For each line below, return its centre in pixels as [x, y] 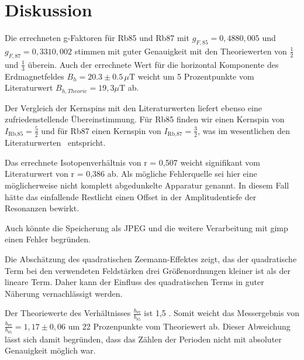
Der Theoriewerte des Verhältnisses [68, 313]
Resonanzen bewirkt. [42, 208]
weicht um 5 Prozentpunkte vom [196, 76]
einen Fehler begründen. [48, 239]
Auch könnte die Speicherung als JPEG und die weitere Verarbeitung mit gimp [146, 227]
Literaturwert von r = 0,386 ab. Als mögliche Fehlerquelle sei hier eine [131, 174]
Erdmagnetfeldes [34, 76]
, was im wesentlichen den [244, 130]
